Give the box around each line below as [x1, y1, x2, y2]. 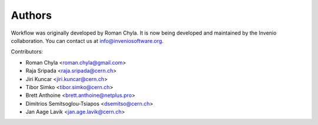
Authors [11, 9, 52, 22]
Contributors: [11, 48, 44, 55]
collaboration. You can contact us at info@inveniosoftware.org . [11, 37, 164, 44]
